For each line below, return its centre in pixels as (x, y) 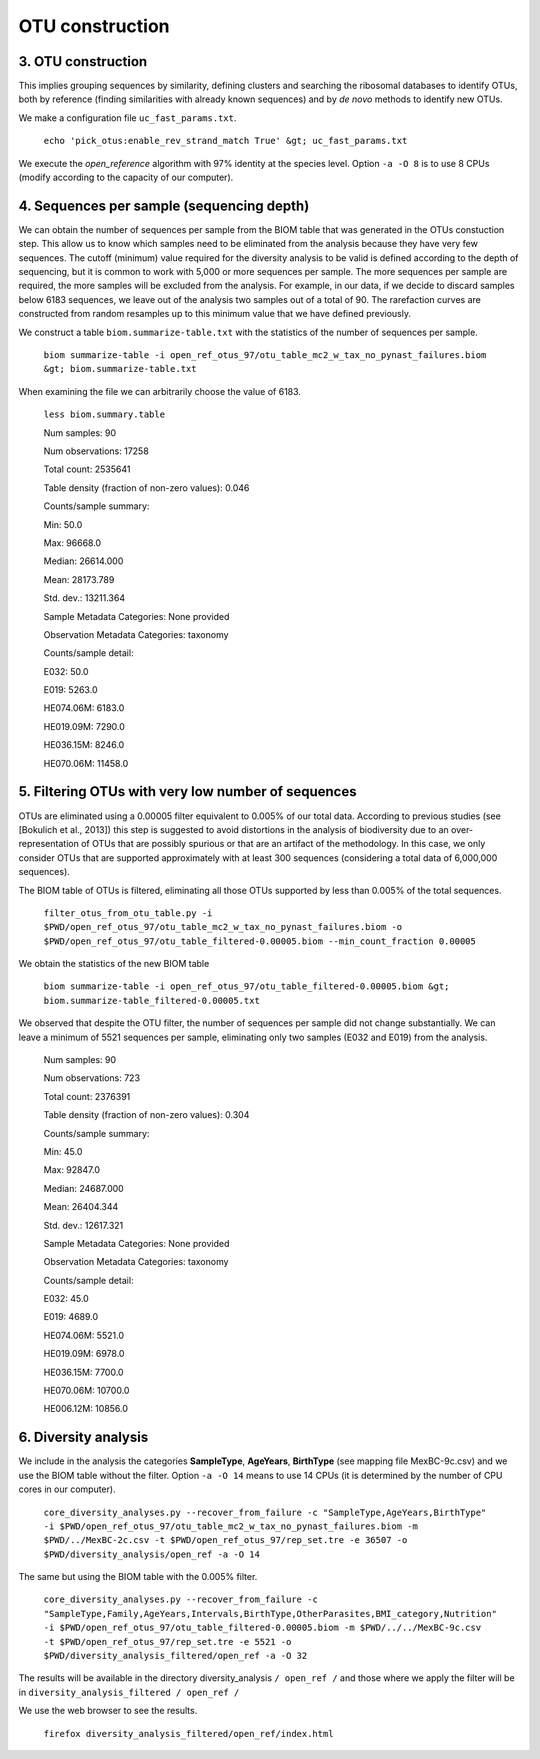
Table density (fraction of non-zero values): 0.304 (146, 1115)
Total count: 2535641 (87, 469)
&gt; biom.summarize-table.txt (120, 369)
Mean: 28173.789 (79, 579)
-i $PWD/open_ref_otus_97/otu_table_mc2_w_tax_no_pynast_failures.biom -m (231, 1526)
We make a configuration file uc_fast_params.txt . (127, 117)
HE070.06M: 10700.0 (86, 1391)
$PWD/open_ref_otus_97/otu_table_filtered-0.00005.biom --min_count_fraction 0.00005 (260, 941)
